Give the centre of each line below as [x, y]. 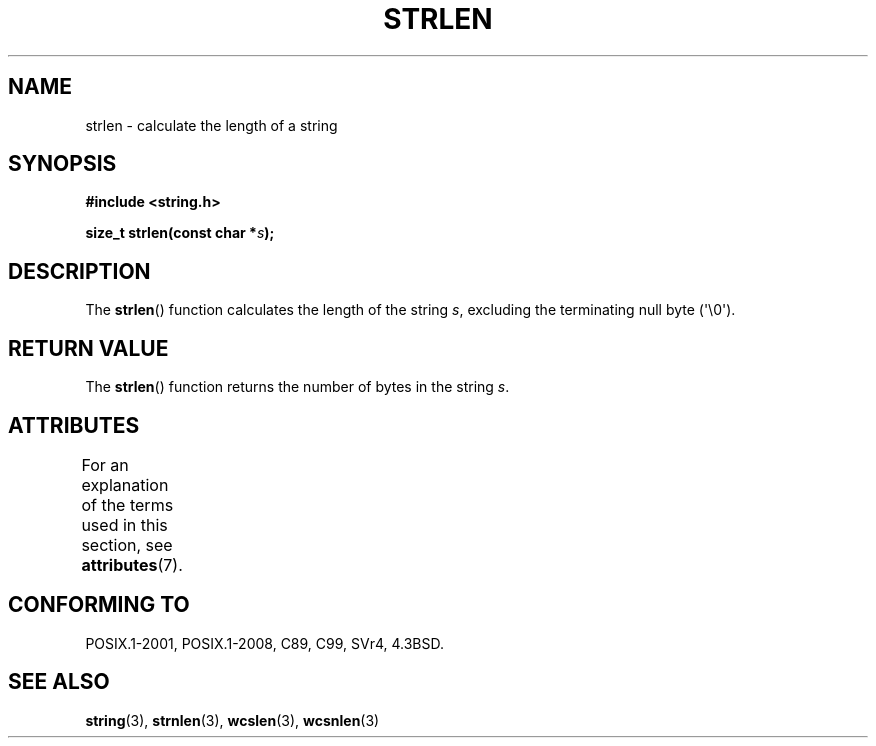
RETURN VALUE [88, 348]
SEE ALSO [59, 682]
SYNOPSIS [62, 164]
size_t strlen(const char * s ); [180, 233]
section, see [127, 544]
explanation [125, 484]
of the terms [127, 504]
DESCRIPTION [79, 271]
